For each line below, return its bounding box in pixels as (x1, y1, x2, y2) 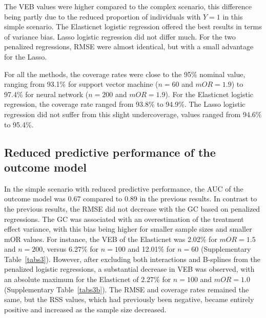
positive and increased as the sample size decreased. (4, 304, 167, 314)
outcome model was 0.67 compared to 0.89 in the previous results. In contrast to (4, 193, 257, 204)
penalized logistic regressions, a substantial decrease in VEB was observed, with (4, 264, 255, 274)
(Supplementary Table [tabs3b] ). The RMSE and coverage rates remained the (4, 284, 249, 294)
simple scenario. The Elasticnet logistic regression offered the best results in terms (4, 21, 262, 32)
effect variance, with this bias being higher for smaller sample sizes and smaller (4, 223, 252, 234)
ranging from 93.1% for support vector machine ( (4, 79, 158, 89)
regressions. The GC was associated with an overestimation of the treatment (4, 213, 244, 224)
